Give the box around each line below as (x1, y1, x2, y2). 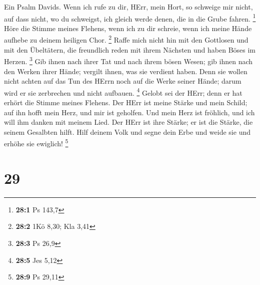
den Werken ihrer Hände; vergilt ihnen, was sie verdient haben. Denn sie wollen (4, 66, 247, 76)
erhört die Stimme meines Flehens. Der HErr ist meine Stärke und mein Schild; (4, 97, 247, 107)
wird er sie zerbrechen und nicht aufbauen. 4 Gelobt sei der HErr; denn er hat (4, 86, 242, 98)
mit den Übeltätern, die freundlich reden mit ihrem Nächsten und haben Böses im (4, 44, 256, 55)
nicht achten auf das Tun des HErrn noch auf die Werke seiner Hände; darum (4, 76, 241, 86)
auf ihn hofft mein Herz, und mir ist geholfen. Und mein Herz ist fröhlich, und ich (4, 107, 255, 117)
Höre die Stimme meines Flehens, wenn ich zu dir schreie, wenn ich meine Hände (4, 23, 252, 33)
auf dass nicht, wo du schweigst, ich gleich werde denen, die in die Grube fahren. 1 (4, 12, 256, 24)
